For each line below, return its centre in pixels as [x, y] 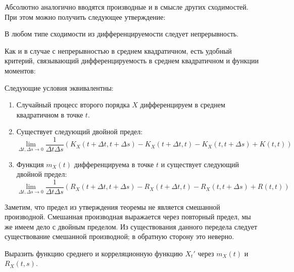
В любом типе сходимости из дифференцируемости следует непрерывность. [122, 34]
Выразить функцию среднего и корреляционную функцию [94, 253]
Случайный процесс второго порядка [73, 105]
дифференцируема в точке [114, 164]
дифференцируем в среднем [183, 105]
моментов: [20, 70]
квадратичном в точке [50, 114]
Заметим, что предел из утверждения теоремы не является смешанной [112, 206]
